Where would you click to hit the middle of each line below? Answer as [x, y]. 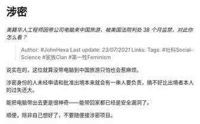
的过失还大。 [22, 90]
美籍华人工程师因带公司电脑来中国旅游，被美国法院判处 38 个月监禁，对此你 [100, 30]
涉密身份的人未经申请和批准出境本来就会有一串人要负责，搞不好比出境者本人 [100, 82]
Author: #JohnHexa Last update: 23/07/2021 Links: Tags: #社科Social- [107, 50]
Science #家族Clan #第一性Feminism [66, 57]
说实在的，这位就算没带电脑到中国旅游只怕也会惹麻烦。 [74, 69]
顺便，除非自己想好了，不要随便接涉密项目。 [61, 115]
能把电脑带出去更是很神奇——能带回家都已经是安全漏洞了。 [79, 102]
